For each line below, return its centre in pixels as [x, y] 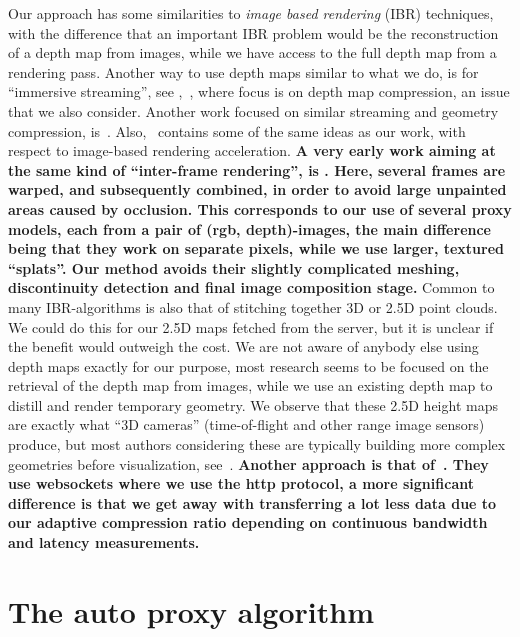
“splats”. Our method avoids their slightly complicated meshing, [234, 267]
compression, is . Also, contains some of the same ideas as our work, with [237, 130]
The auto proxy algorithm [191, 610]
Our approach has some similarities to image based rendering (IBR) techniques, [251, 13]
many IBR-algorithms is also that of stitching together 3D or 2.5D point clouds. [253, 306]
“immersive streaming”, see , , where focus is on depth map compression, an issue [259, 91]
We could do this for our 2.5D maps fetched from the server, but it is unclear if [251, 326]
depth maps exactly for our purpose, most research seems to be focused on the [248, 365]
